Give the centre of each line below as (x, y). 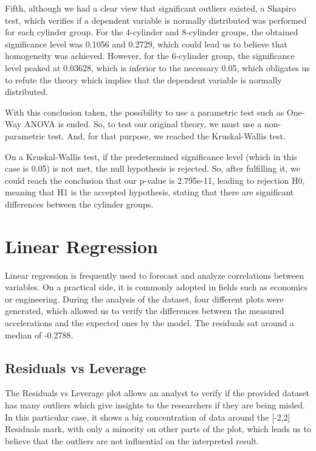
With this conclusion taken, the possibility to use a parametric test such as (145, 112)
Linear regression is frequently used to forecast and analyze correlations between (155, 275)
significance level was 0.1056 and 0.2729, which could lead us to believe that (146, 44)
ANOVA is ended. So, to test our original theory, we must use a (143, 124)
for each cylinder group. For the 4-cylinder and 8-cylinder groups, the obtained (152, 32)
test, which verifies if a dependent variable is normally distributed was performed (156, 20)
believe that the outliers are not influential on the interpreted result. (132, 440)
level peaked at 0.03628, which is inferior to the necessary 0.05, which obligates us (157, 67)
